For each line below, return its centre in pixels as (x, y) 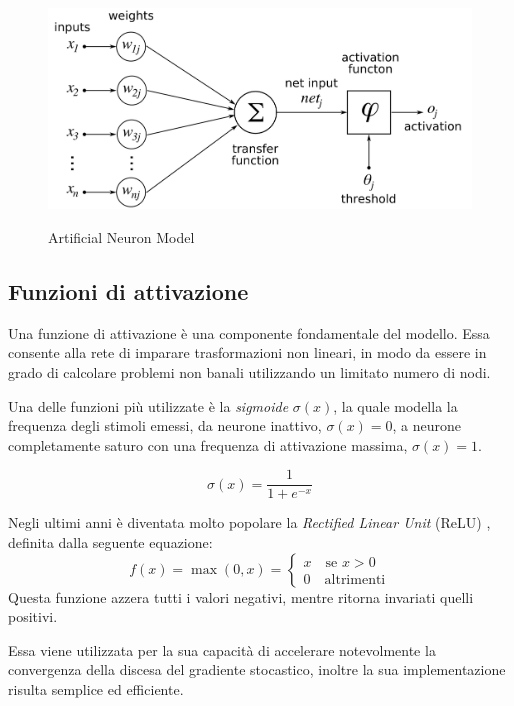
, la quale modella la (395, 405)
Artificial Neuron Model (121, 237)
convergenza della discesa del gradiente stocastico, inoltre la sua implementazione (257, 669)
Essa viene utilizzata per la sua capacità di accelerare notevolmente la (222, 649)
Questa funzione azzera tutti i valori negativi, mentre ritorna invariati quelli (241, 596)
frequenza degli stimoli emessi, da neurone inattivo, (165, 425)
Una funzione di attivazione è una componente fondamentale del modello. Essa (249, 332)
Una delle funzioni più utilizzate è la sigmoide (148, 405)
